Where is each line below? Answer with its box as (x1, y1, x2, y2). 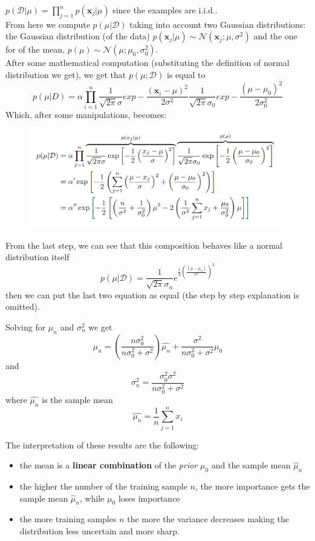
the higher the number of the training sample (19, 480, 187, 493)
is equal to (166, 68, 206, 80)
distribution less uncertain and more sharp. (19, 525, 180, 537)
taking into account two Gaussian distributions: (129, 18, 306, 30)
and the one (253, 30, 297, 42)
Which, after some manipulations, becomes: (5, 108, 167, 120)
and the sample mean (211, 459, 291, 471)
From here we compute (5, 18, 90, 30)
